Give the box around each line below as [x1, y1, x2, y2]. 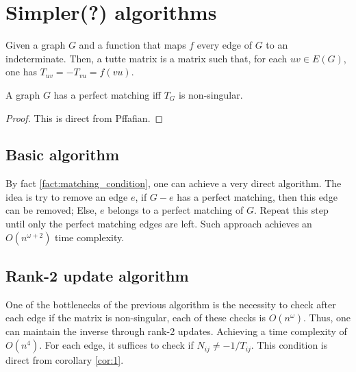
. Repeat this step [253, 203, 329, 217]
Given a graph [5, 38, 66, 52]
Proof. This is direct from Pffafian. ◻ [5, 110, 164, 125]
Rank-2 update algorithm [5, 265, 189, 286]
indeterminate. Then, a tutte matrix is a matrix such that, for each [5, 51, 288, 65]
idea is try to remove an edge [5, 189, 128, 203]
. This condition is [251, 338, 328, 352]
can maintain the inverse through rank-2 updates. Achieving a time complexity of [5, 324, 347, 338]
